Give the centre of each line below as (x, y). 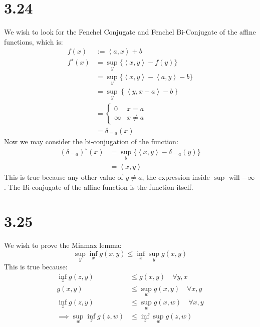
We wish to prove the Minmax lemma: (63, 245)
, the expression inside (176, 177)
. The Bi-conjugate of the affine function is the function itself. (99, 187)
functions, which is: (34, 41)
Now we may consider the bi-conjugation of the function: (91, 141)
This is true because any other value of (64, 177)
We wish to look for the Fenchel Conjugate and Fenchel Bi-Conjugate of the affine (130, 32)
